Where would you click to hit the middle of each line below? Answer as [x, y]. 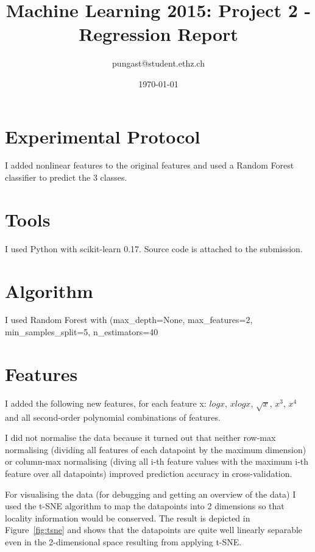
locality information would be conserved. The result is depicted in [128, 517]
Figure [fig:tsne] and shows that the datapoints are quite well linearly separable [154, 530]
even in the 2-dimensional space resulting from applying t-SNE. [123, 541]
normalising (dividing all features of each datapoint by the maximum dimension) [156, 449]
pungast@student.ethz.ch [158, 63]
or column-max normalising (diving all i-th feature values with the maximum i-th [157, 461]
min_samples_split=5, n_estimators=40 [82, 332]
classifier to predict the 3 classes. [66, 177]
